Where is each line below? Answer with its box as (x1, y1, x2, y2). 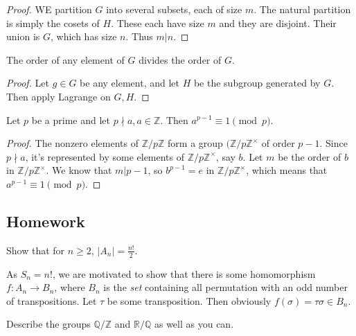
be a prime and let (31, 112, 110, 127)
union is (6, 29, 40, 44)
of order (261, 136, 295, 150)
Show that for (6, 242, 65, 257)
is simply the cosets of (6, 15, 100, 30)
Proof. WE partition (6, 2, 92, 16)
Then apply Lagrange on (6, 89, 111, 103)
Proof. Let (6, 76, 49, 90)
